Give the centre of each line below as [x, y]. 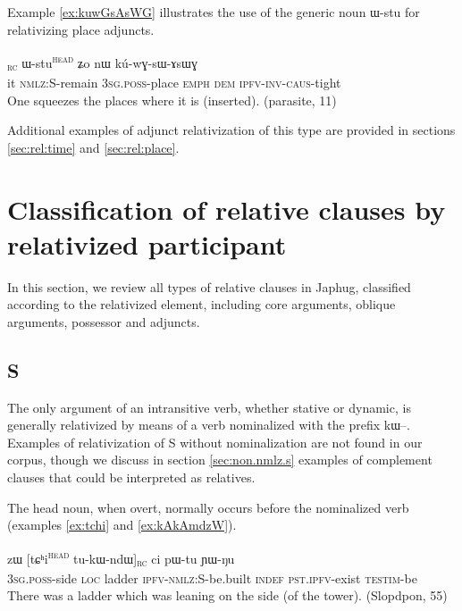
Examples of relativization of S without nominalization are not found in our [215, 442]
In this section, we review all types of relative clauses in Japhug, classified [209, 286]
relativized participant [147, 243]
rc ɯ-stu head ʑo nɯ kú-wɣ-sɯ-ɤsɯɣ [102, 63]
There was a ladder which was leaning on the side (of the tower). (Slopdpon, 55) [227, 595]
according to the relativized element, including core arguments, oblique [202, 304]
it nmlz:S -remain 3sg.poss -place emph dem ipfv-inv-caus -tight [174, 82]
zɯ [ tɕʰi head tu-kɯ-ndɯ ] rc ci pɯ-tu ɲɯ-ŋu [121, 558]
